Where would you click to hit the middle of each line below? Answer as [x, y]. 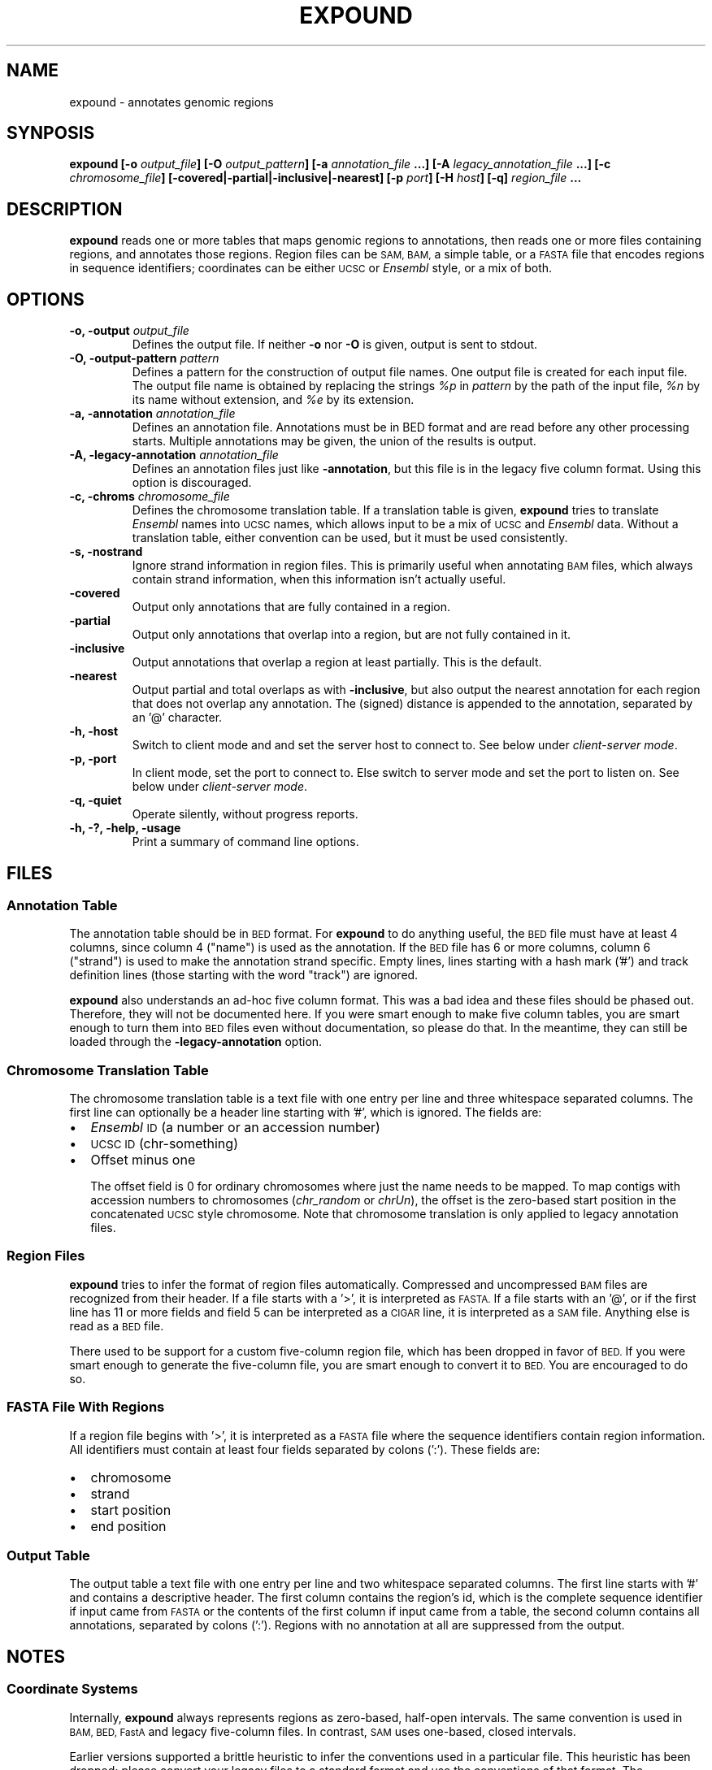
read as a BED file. [117, 1325]
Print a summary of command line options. [245, 842]
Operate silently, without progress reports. [245, 814]
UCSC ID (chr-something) [164, 1144]
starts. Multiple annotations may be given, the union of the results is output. [334, 441]
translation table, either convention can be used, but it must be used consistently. [350, 538]
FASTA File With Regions [86, 1407]
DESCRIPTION [65, 209]
